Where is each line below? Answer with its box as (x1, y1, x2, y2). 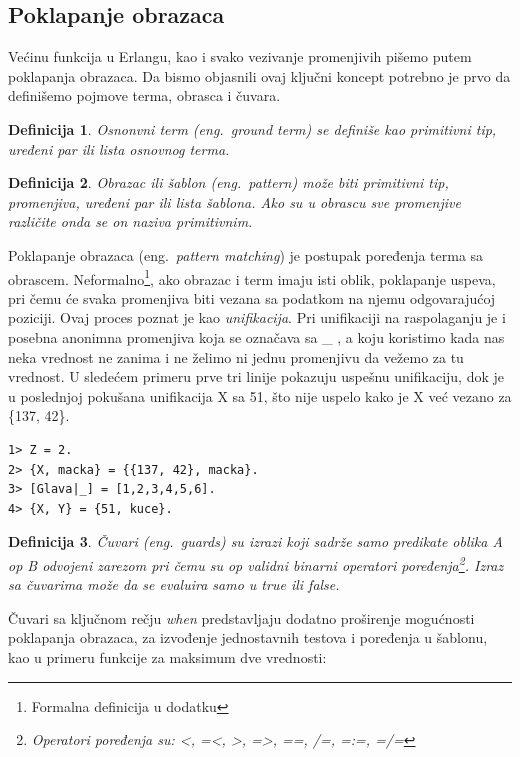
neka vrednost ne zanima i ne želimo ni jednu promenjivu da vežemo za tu (8, 346, 464, 367)
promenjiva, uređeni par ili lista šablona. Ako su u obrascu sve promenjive (8, 191, 461, 212)
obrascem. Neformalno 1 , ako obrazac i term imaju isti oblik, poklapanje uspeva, (8, 265, 496, 289)
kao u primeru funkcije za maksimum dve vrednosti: (8, 646, 327, 667)
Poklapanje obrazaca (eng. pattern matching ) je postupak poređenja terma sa (8, 244, 484, 265)
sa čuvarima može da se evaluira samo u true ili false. (8, 574, 340, 595)
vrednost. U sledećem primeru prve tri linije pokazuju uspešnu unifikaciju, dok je (8, 366, 505, 387)
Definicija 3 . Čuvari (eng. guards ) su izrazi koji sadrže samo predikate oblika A (8, 531, 503, 552)
